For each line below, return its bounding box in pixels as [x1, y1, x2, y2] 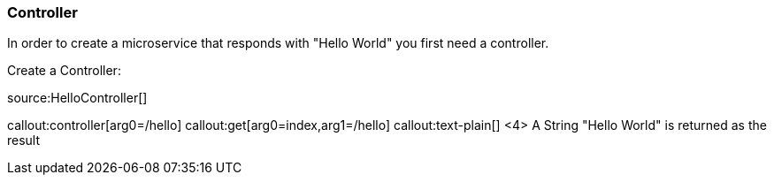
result [7, 133, 41, 148]
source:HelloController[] [7, 90, 148, 106]
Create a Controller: [7, 63, 121, 79]
